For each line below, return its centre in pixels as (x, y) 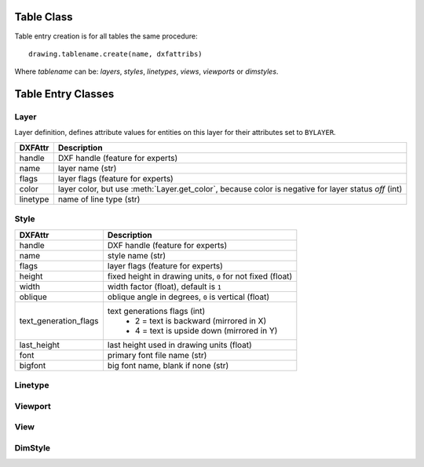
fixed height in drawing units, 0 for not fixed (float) (200, 276)
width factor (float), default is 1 (164, 286)
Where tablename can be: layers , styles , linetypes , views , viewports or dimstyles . (146, 71)
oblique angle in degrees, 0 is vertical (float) (188, 297)
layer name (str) (87, 168)
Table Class (44, 17)
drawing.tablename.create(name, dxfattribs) (116, 54)
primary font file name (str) (157, 355)
